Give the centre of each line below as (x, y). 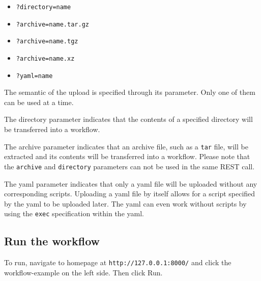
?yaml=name (34, 76)
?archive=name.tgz (47, 42)
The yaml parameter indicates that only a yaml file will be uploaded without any (131, 183)
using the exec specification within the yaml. (74, 213)
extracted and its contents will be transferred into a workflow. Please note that (127, 156)
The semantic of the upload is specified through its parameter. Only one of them (130, 92)
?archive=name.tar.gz (52, 24)
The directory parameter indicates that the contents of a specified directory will (128, 119)
